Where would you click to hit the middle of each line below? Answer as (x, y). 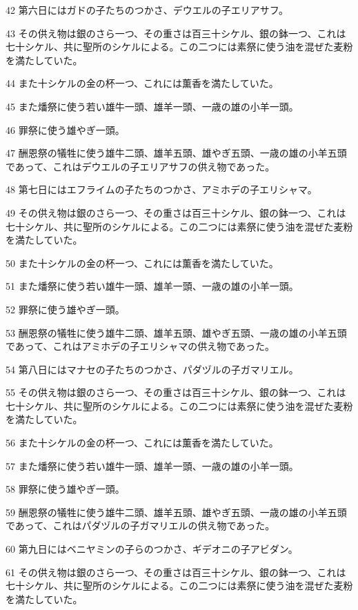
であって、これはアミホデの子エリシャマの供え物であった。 (140, 346)
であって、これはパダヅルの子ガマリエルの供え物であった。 (140, 525)
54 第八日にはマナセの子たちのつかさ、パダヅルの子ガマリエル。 (152, 369)
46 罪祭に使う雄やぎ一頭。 (65, 129)
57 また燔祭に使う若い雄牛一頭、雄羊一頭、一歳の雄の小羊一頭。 (152, 465)
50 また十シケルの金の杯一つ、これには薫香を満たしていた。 (142, 263)
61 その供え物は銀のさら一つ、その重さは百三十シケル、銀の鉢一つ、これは (176, 572)
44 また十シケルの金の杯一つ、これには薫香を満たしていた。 (142, 83)
